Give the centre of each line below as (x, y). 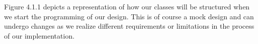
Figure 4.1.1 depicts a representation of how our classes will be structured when (127, 6)
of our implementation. (39, 35)
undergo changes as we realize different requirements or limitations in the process (129, 26)
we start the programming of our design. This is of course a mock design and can (129, 16)
